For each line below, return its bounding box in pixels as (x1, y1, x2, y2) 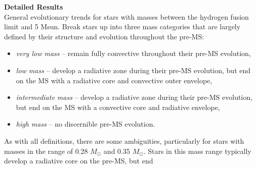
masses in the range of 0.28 (4, 145, 88, 156)
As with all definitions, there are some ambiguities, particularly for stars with (4, 135, 244, 146)
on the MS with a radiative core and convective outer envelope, (16, 75, 212, 85)
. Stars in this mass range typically (143, 145, 251, 156)
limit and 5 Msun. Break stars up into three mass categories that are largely (4, 21, 241, 32)
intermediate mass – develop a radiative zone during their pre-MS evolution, (16, 92, 252, 102)
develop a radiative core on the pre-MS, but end (4, 155, 153, 166)
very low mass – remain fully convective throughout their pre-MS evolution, (16, 48, 251, 59)
